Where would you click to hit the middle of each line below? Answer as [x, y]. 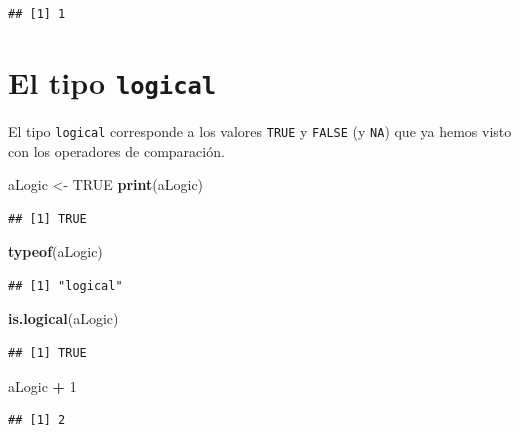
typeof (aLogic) [55, 251]
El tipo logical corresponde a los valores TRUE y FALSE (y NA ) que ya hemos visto [260, 130]
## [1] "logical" [65, 285]
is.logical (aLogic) [63, 318]
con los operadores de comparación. [116, 150]
